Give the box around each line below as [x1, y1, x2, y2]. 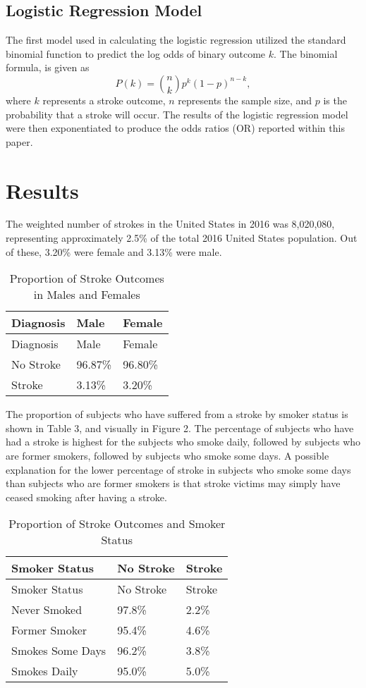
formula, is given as [6, 60, 90, 75]
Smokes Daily [11, 663, 78, 680]
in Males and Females [33, 286, 140, 303]
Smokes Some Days [11, 642, 106, 659]
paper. [6, 134, 33, 149]
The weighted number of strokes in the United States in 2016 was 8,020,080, [6, 216, 335, 231]
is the [323, 92, 347, 107]
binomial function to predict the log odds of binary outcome [6, 46, 266, 61]
